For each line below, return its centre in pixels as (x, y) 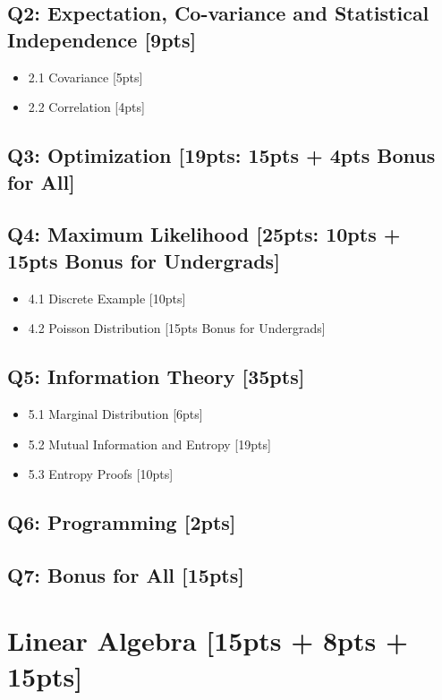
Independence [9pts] (102, 39)
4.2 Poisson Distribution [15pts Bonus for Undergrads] (177, 328)
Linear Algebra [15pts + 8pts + (208, 640)
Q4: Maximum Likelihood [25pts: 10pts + (204, 234)
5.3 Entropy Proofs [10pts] (101, 474)
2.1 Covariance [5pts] (85, 77)
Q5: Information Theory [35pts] (156, 376)
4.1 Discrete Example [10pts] (107, 298)
